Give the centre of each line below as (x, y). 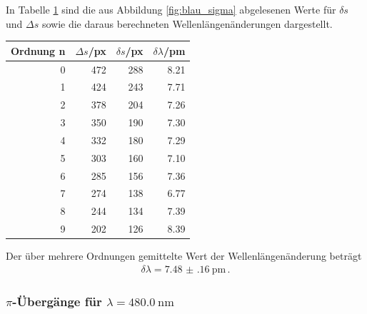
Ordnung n (38, 50)
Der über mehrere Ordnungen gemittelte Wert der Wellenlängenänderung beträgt (184, 256)
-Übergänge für (57, 301)
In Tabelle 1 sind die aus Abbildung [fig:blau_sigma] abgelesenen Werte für (171, 9)
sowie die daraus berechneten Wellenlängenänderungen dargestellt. (187, 23)
